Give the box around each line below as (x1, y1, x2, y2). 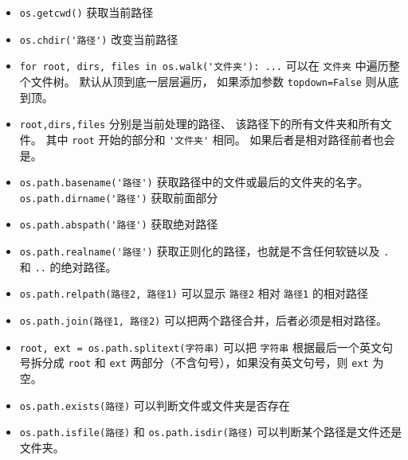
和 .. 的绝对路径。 (19, 258, 117, 275)
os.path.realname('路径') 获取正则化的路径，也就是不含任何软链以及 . (19, 243, 390, 259)
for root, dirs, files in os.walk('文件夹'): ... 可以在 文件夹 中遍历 (19, 57, 389, 74)
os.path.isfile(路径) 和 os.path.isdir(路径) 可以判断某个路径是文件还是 (19, 423, 402, 440)
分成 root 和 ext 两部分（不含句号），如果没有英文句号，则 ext (41, 354, 369, 371)
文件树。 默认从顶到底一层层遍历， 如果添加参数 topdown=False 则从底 (30, 72, 399, 89)
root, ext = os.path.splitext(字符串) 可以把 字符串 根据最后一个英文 (19, 338, 382, 355)
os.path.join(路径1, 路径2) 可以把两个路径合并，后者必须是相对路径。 (19, 312, 387, 329)
